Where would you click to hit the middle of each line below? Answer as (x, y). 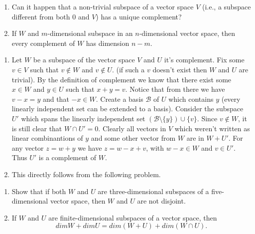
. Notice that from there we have (175, 89)
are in (195, 138)
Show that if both (39, 191)
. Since (207, 118)
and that (56, 99)
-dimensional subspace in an (90, 33)
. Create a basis (120, 99)
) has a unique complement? (139, 16)
